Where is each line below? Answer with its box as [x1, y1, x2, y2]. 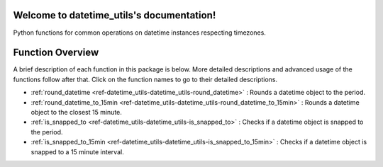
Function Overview [13, 47, 99, 59]
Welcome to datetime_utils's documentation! [13, 9, 216, 21]
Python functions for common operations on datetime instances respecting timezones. [13, 28, 266, 37]
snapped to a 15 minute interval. [30, 147, 124, 156]
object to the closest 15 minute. [30, 108, 122, 116]
